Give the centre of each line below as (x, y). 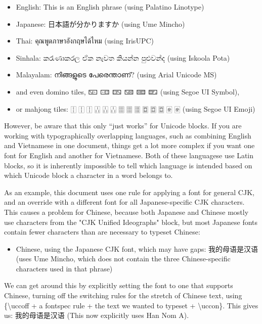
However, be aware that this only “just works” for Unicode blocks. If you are (123, 126)
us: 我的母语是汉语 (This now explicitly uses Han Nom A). (97, 315)
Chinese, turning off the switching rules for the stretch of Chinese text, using (123, 295)
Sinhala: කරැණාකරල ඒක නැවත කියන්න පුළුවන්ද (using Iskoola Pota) (123, 57)
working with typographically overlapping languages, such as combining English (128, 135)
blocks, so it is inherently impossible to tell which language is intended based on (128, 165)
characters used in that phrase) (64, 268)
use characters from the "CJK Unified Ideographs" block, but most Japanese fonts (131, 222)
